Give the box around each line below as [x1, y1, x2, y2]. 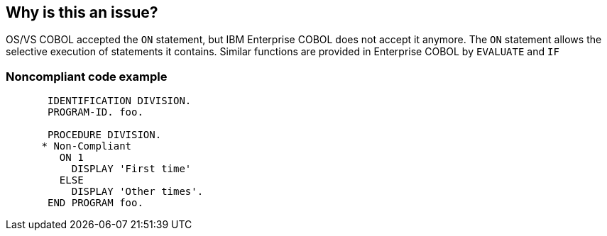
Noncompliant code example [6, 69, 168, 84]
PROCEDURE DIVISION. [48, 129, 162, 141]
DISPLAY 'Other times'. [71, 186, 204, 198]
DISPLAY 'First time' [71, 163, 192, 175]
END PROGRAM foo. [48, 197, 143, 209]
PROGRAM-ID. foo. [48, 106, 143, 118]
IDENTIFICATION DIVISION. [48, 95, 192, 107]
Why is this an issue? [6, 4, 158, 21]
